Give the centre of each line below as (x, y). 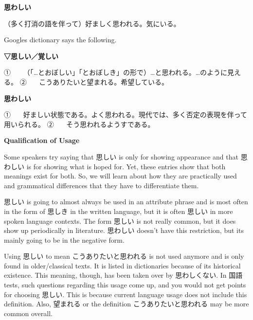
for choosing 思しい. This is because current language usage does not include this (126, 294)
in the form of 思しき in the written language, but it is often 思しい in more (118, 211)
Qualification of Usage (42, 140)
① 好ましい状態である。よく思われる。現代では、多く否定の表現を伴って (126, 115)
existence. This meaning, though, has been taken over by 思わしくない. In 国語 (123, 275)
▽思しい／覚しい (31, 56)
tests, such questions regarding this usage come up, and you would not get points (125, 285)
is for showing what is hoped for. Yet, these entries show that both (126, 166)
